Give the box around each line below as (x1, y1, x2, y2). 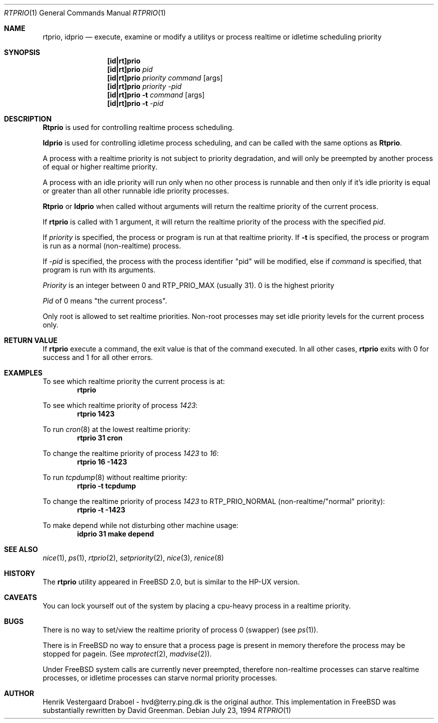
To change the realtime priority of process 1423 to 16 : (42, 449, 219, 457)
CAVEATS (4, 593, 37, 601)
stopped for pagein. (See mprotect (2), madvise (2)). (42, 649, 212, 658)
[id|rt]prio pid (107, 65, 153, 73)
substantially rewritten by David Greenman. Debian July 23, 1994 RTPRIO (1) (42, 706, 291, 714)
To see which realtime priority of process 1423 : (42, 401, 198, 409)
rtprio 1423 (77, 409, 114, 418)
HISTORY (4, 569, 35, 577)
